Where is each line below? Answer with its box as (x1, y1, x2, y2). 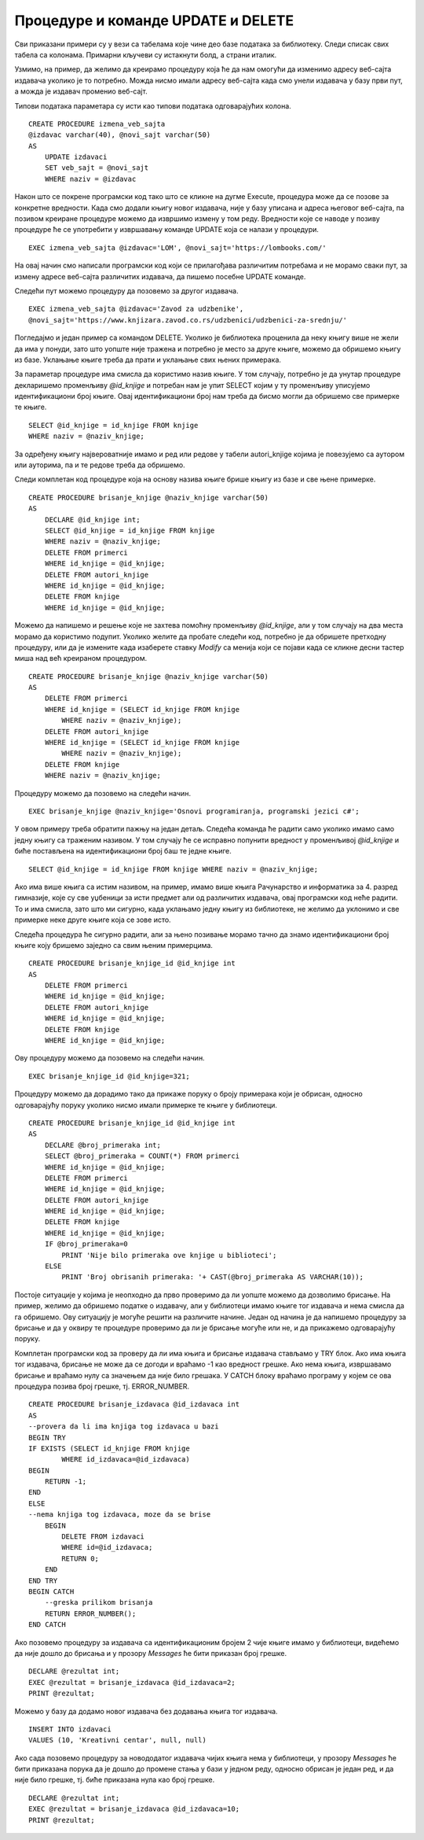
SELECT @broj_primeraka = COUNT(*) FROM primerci (44, 1152, 239, 1160)
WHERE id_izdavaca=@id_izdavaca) (61, 1455, 190, 1464)
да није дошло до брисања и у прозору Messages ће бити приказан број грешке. (14, 1648, 287, 1657)
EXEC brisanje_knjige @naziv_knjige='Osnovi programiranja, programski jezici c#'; (28, 806, 360, 816)
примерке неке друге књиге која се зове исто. (14, 915, 172, 924)
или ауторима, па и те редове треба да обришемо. (14, 460, 185, 470)
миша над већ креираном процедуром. (14, 654, 148, 663)
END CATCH (28, 1621, 66, 1629)
